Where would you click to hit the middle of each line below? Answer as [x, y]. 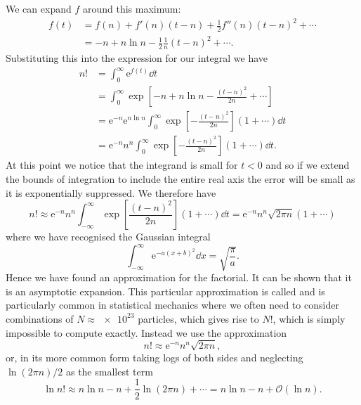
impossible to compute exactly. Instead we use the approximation [146, 332]
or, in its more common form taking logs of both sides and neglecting [155, 358]
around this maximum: [132, 8]
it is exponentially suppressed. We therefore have [111, 192]
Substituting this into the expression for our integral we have [137, 58]
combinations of [40, 318]
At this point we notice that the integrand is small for [122, 165]
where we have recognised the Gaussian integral [108, 237]
